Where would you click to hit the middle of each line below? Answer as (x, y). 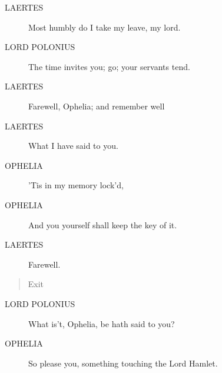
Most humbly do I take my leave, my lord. (105, 27)
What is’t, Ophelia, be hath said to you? (102, 323)
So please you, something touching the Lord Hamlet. (123, 363)
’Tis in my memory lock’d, (76, 185)
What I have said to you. (73, 146)
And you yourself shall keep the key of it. (103, 224)
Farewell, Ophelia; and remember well (97, 106)
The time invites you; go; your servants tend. (109, 66)
